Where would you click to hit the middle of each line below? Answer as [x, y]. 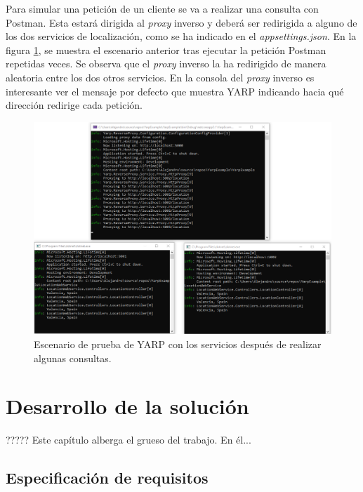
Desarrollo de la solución [127, 406]
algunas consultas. [73, 358]
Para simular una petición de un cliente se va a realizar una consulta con [162, 8]
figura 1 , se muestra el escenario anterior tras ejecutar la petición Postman [166, 49]
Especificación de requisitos [107, 478]
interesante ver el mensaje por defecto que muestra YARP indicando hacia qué [175, 91]
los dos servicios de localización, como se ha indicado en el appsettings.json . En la [181, 36]
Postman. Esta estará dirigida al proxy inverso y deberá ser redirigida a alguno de [181, 22]
